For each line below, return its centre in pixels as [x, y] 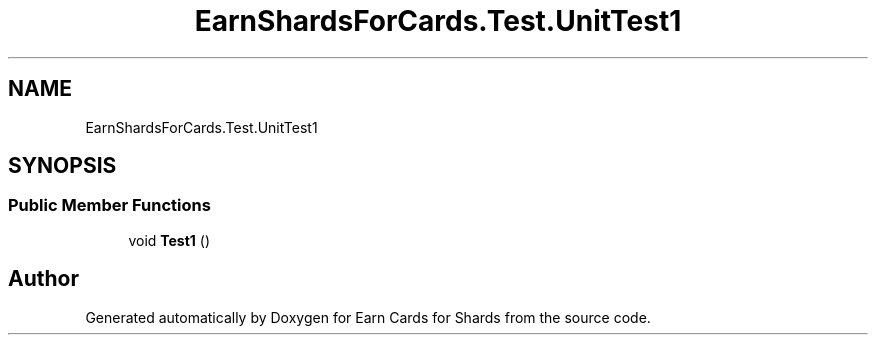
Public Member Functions [109, 205]
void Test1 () [169, 240]
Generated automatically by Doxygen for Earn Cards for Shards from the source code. [368, 317]
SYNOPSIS [62, 166]
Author [43, 279]
